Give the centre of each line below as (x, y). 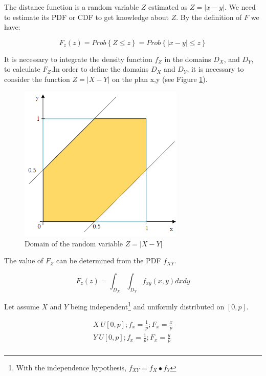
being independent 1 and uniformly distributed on (147, 305)
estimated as (168, 7)
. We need (240, 7)
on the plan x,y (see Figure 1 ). (160, 79)
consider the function (37, 79)
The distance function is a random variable (72, 7)
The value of (24, 260)
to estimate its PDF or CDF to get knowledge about (86, 17)
